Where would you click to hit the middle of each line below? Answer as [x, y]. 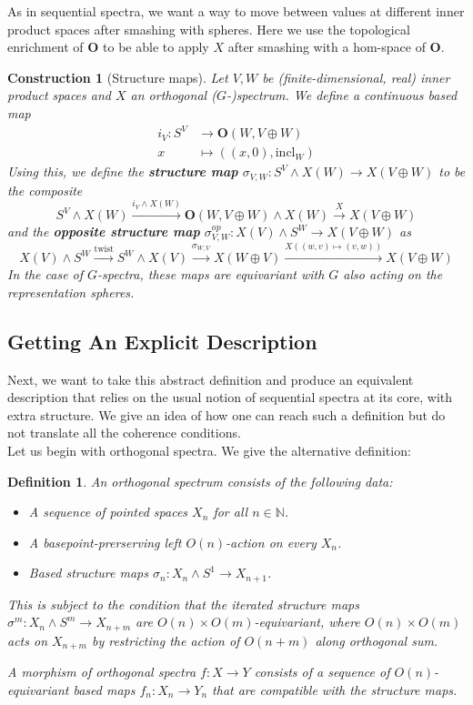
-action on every [271, 542]
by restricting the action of [166, 640]
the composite [45, 190]
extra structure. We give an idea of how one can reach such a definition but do [226, 414]
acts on [28, 640]
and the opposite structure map [104, 232]
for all [231, 512]
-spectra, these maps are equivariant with [211, 274]
